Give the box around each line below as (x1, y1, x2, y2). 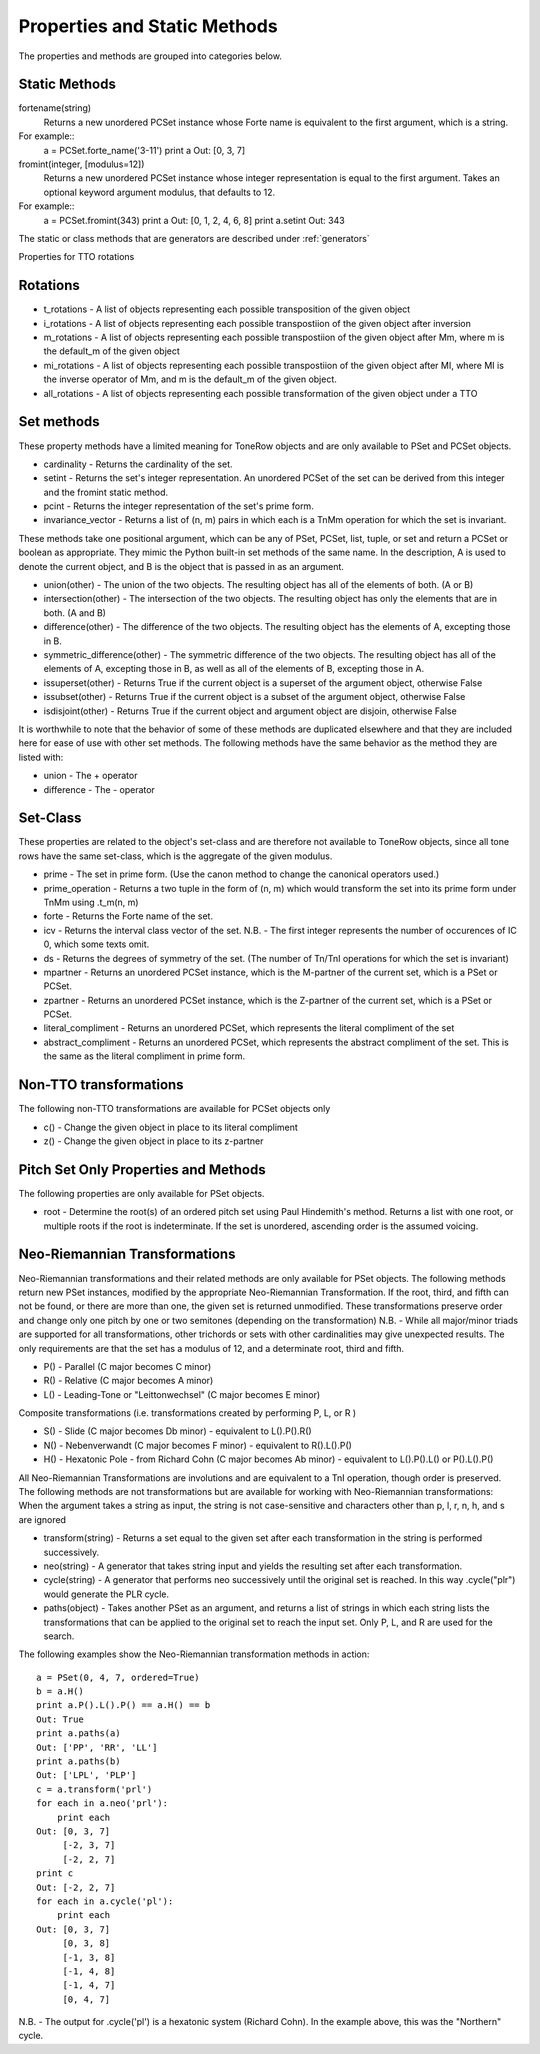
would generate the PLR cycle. (43, 1588, 170, 1600)
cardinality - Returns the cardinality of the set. (43, 458, 234, 470)
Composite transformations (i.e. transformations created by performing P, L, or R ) (18, 1407, 357, 1419)
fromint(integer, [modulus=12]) (18, 158, 145, 170)
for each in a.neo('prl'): (36, 1798, 169, 1809)
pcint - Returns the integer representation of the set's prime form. (43, 500, 314, 512)
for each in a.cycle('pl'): (36, 1895, 174, 1907)
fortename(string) (18, 102, 92, 114)
